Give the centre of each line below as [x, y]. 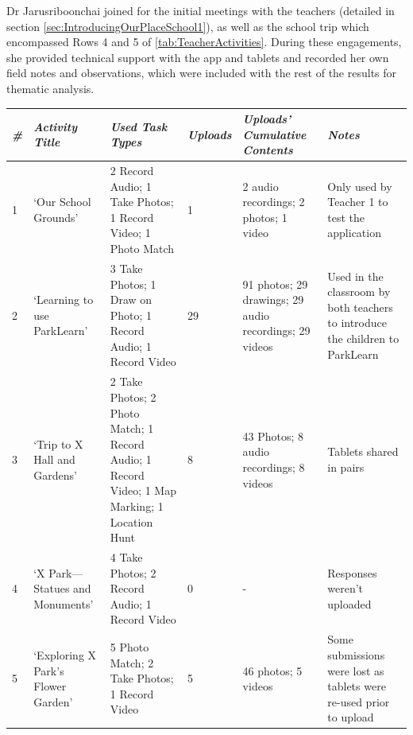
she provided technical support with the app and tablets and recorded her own [198, 57]
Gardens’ [55, 474]
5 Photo [129, 647]
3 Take [126, 268]
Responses [352, 572]
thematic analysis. [50, 88]
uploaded [349, 603]
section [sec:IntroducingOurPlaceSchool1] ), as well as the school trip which [188, 26]
